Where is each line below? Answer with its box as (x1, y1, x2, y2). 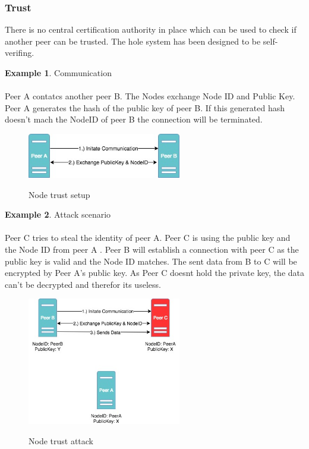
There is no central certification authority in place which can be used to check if (5, 23, 297, 36)
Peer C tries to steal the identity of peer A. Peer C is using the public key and (5, 231, 291, 244)
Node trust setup (29, 188, 90, 200)
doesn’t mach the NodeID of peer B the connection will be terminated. (5, 113, 263, 125)
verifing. (5, 46, 34, 59)
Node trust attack (29, 434, 94, 447)
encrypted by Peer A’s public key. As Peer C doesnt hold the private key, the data (5, 266, 304, 279)
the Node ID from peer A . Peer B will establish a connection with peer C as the (5, 243, 299, 255)
